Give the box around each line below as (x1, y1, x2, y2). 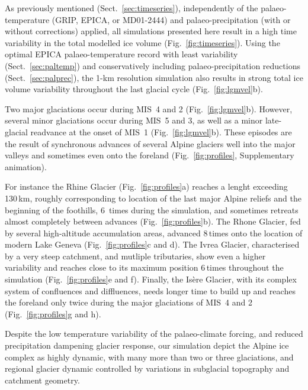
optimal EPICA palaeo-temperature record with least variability (5, 48, 238, 60)
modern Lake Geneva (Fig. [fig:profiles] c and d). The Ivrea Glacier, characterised (5, 238, 300, 251)
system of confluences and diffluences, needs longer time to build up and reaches (5, 284, 296, 297)
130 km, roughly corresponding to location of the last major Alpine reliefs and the (5, 191, 301, 204)
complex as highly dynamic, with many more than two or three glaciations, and (5, 350, 294, 363)
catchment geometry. (5, 373, 80, 386)
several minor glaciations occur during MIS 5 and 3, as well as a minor (5, 114, 263, 126)
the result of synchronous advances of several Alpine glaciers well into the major (5, 137, 296, 149)
